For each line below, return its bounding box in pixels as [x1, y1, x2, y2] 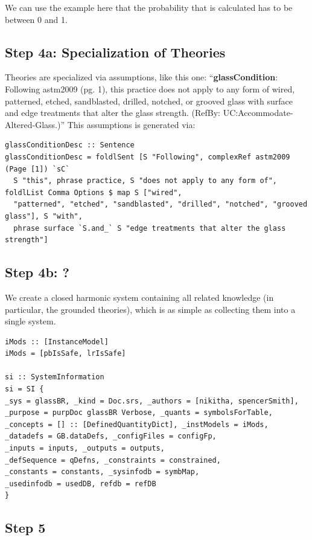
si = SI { [5, 385, 44, 394]
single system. [5, 315, 56, 327]
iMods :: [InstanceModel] [5, 337, 109, 346]
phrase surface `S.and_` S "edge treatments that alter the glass [13, 223, 286, 233]
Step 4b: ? [5, 263, 69, 281]
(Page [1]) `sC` [5, 164, 70, 173]
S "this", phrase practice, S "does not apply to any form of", [13, 176, 278, 185]
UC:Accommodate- [223, 106, 293, 119]
